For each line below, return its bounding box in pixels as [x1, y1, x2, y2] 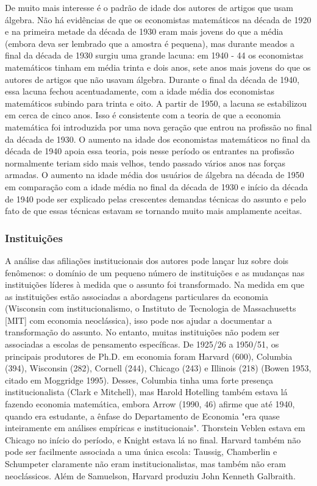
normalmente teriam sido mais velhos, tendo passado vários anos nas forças [5, 156, 286, 169]
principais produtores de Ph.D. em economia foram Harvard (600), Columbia [5, 349, 293, 362]
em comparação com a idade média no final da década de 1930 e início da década [5, 180, 308, 193]
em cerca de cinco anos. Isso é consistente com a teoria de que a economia [5, 109, 281, 121]
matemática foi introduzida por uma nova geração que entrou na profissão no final [5, 120, 312, 133]
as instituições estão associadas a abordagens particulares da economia [5, 290, 269, 302]
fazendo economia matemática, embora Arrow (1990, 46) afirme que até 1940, [5, 398, 295, 410]
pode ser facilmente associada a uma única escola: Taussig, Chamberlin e [5, 445, 277, 458]
